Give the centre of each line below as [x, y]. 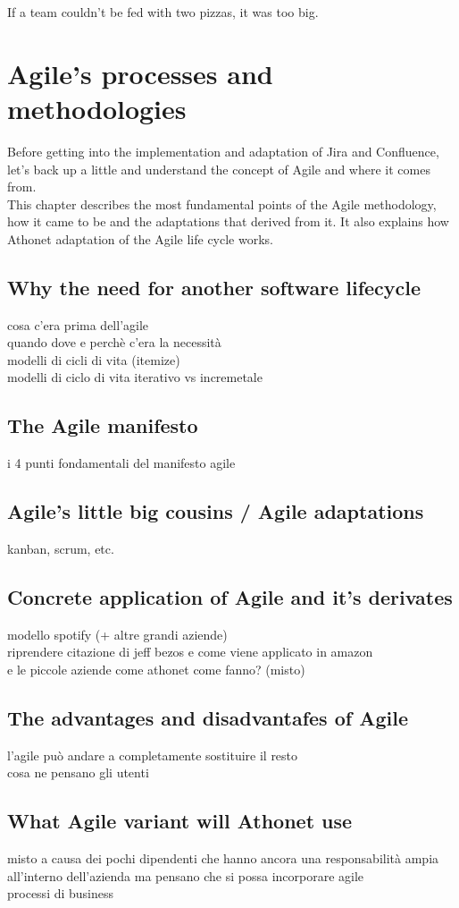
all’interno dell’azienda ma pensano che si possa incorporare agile [186, 875]
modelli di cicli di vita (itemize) [94, 359]
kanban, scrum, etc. [61, 549]
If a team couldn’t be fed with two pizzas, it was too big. [163, 12]
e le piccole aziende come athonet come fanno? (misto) [156, 670]
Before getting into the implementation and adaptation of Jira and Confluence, [223, 151]
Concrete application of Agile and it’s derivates [230, 597]
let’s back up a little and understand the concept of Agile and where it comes [219, 169]
